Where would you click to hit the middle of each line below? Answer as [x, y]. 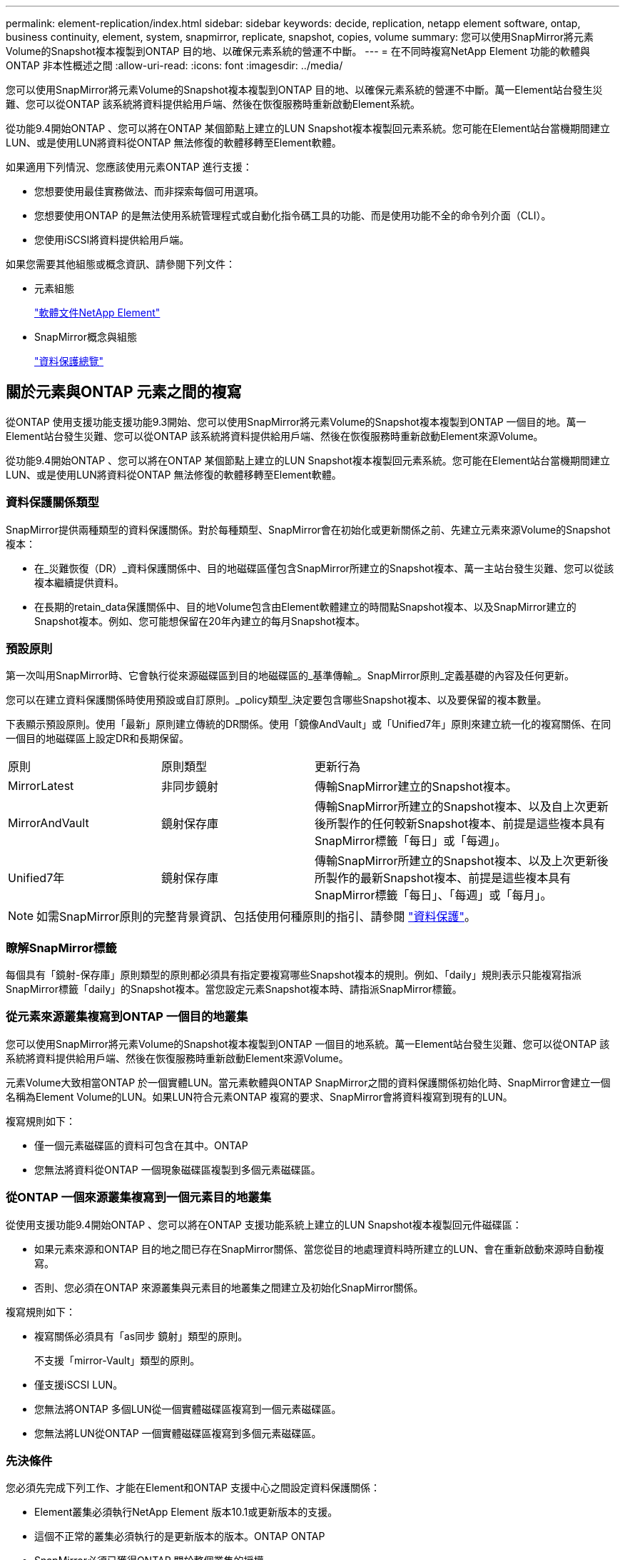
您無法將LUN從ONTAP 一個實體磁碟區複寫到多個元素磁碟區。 [178, 1433]
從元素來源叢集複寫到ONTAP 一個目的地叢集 [127, 1017]
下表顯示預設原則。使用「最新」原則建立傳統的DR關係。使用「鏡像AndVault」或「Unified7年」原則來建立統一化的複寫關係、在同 [309, 724]
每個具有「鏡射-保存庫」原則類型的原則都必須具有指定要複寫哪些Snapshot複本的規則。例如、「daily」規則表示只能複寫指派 [294, 975]
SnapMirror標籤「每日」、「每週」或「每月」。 [433, 895]
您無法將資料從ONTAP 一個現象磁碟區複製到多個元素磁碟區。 [178, 1169]
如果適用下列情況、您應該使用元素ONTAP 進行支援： [129, 167]
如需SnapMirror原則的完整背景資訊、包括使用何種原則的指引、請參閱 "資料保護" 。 [256, 917]
